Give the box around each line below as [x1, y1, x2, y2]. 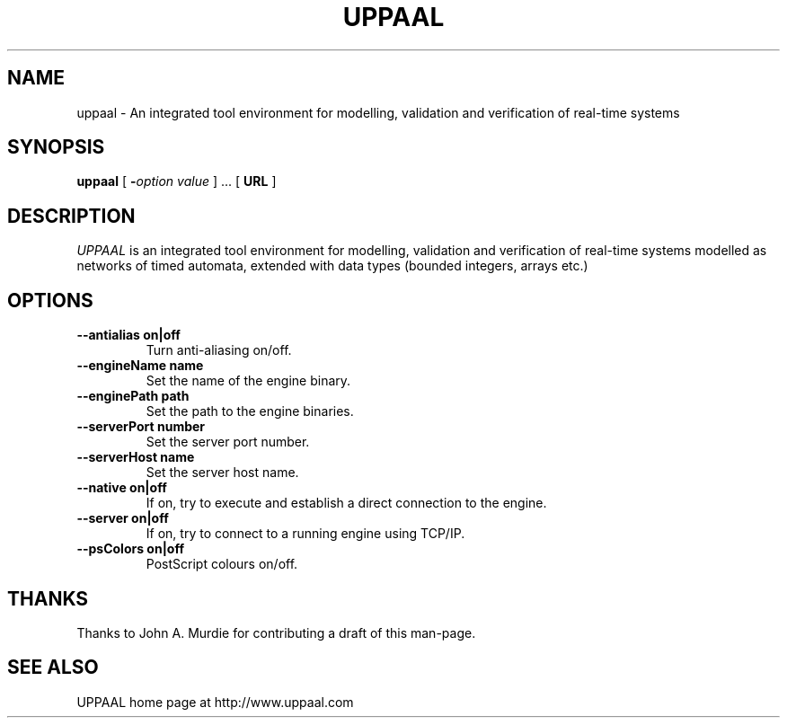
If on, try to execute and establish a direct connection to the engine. [146, 495, 547, 511]
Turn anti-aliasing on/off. [146, 342, 292, 358]
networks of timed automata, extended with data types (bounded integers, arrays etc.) [76, 258, 588, 274]
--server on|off [76, 510, 169, 526]
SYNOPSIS [7, 136, 105, 159]
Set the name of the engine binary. [146, 373, 351, 389]
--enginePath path [76, 388, 190, 404]
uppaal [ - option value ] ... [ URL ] [76, 173, 277, 190]
